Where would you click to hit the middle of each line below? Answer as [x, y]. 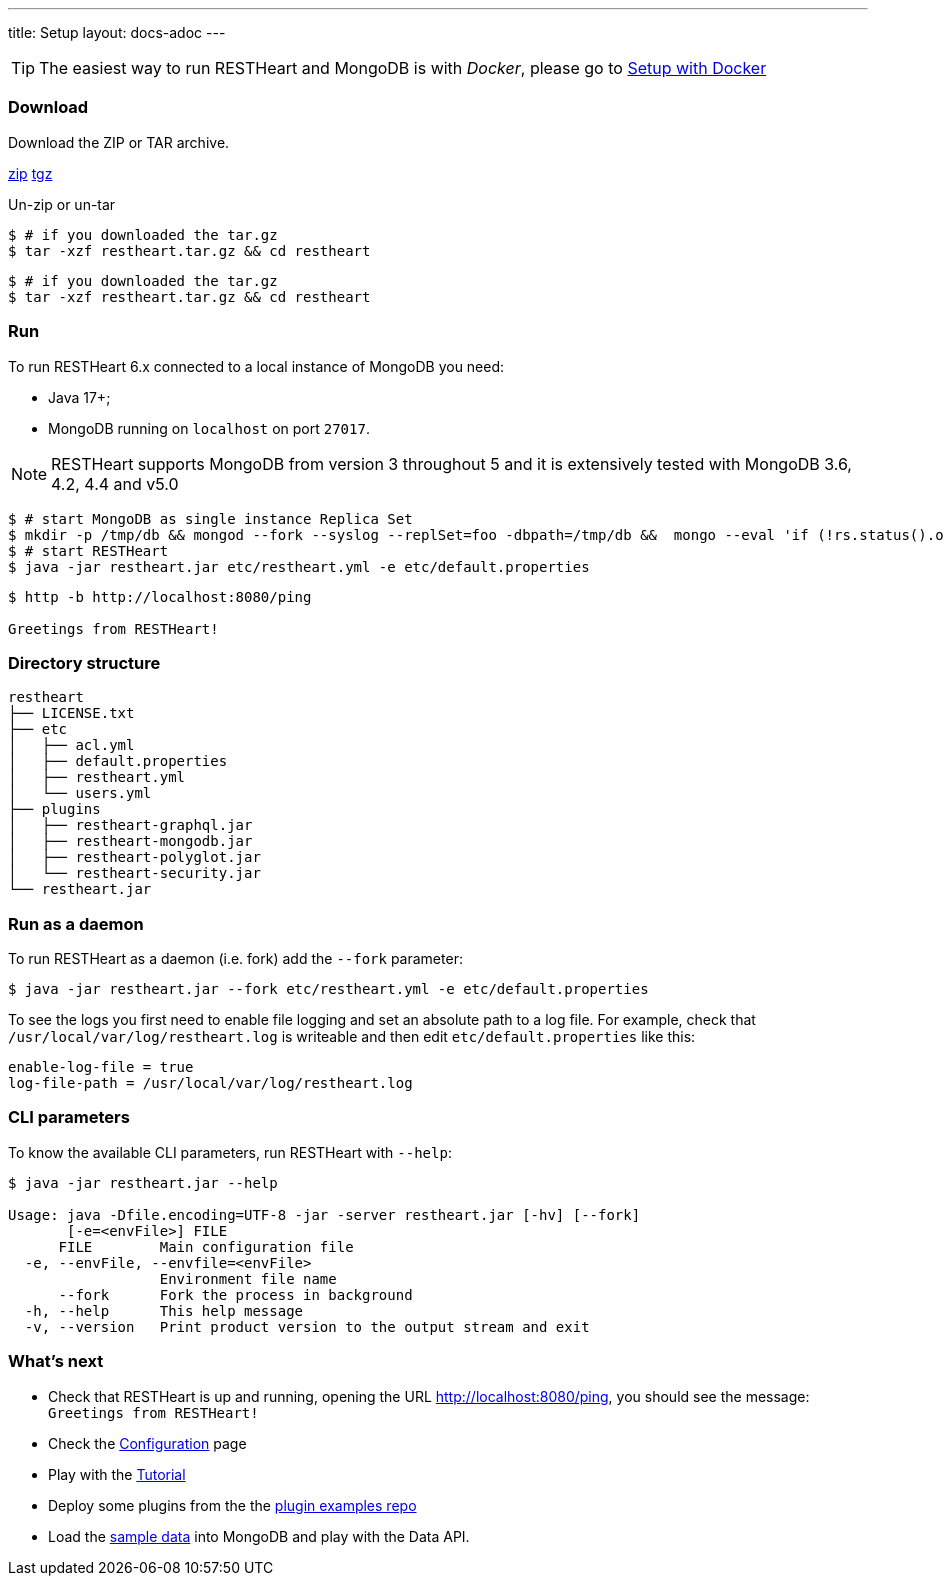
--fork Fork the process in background [235, 1294]
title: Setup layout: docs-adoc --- [117, 32]
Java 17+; [79, 397]
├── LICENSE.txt [71, 713]
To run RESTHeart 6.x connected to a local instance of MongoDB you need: [256, 366]
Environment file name [248, 1278]
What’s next [56, 1361]
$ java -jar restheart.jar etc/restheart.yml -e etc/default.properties [299, 566]
